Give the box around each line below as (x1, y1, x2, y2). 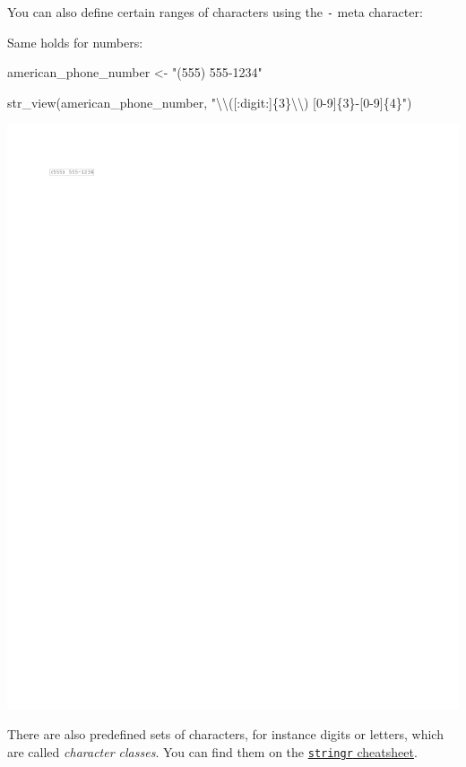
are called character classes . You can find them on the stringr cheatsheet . (7, 743, 418, 762)
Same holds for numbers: (7, 32, 143, 51)
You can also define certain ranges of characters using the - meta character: (7, 3, 423, 21)
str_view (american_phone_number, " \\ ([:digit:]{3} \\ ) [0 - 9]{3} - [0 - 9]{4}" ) (7, 92, 412, 111)
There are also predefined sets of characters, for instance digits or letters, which (7, 725, 444, 744)
